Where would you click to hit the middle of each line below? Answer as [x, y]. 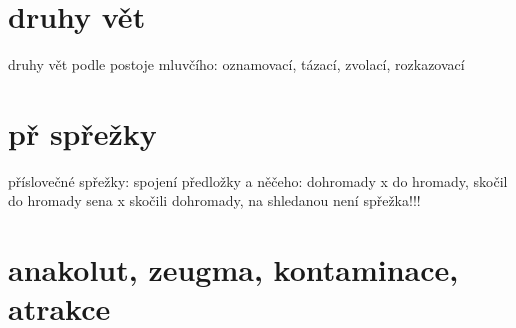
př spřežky [82, 132]
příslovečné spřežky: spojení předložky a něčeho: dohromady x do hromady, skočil [258, 180]
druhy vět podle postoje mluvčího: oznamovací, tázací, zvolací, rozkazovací [236, 64]
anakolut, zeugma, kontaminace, [233, 269]
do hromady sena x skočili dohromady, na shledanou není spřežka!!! [214, 200]
